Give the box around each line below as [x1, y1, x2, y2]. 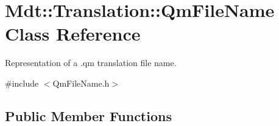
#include [5, 76, 39, 89]
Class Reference [5, 21, 141, 46]
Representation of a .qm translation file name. [5, 56, 177, 69]
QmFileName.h [52, 76, 110, 89]
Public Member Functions [5, 106, 172, 125]
